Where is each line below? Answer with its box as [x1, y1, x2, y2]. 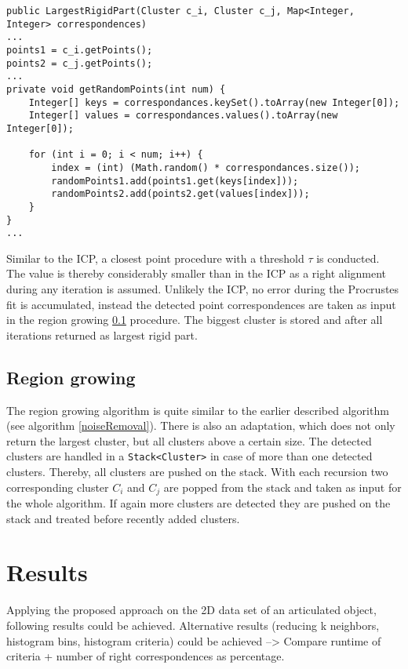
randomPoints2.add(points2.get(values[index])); [51, 188, 310, 200]
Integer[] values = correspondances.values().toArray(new [28, 110, 338, 122]
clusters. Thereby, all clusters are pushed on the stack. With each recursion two [6, 464, 388, 480]
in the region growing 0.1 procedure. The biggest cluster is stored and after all [6, 311, 383, 328]
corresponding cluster [6, 478, 109, 495]
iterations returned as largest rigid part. [6, 326, 198, 343]
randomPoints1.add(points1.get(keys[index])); [51, 175, 299, 187]
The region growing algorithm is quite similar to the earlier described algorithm [6, 402, 389, 418]
